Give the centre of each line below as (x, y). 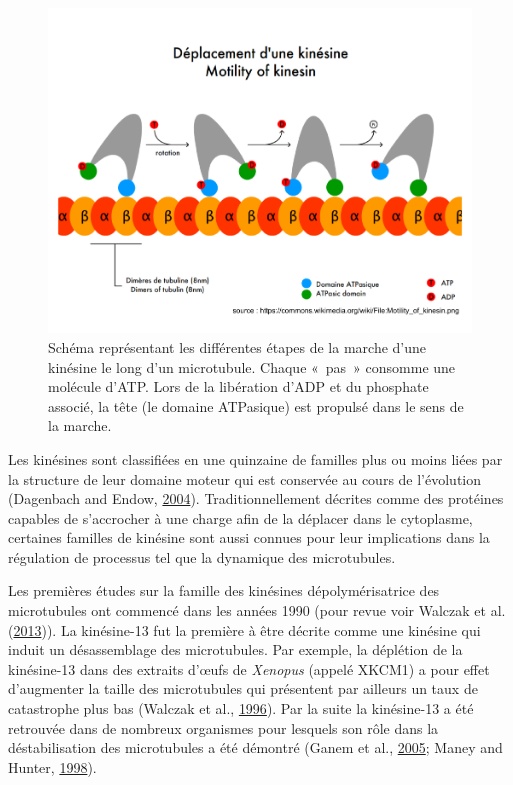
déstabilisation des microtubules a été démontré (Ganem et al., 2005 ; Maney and (255, 747)
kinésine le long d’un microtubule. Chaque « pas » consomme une (252, 366)
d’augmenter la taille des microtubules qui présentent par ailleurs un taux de (243, 688)
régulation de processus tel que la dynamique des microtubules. (202, 556)
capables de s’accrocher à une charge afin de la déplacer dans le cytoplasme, (240, 517)
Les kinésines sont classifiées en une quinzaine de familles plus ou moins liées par (255, 458)
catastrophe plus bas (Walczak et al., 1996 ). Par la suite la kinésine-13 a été (241, 708)
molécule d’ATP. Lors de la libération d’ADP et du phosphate (238, 386)
